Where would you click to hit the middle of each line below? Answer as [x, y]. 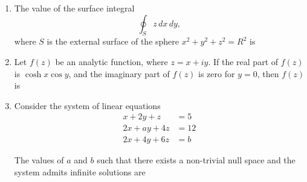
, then [268, 73]
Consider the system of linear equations [87, 105]
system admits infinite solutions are [80, 172]
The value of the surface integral [74, 8]
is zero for [217, 73]
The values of [39, 160]
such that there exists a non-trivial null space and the [196, 160]
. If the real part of [243, 61]
